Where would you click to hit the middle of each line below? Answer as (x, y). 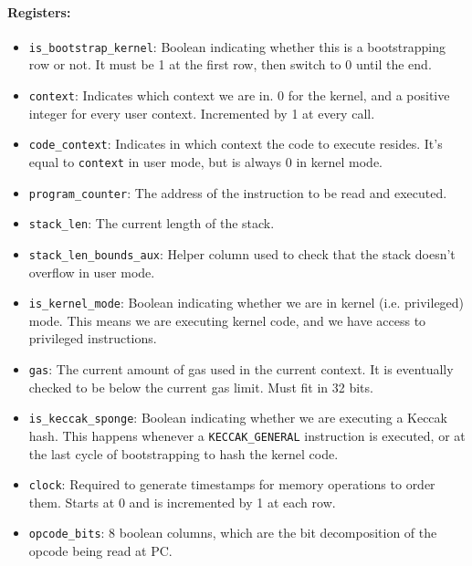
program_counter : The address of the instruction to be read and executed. (238, 192)
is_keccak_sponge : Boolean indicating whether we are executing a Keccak (238, 418)
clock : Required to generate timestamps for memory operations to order (232, 484)
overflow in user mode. (92, 272)
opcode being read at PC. (100, 551)
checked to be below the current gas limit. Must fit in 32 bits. (201, 387)
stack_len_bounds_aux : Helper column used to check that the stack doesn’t (242, 253)
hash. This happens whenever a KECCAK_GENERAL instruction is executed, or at (247, 435)
